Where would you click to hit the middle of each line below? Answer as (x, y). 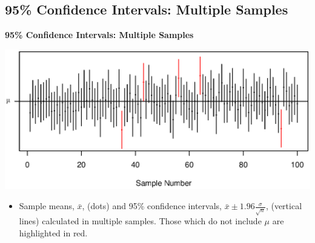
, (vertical (284, 206)
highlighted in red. (53, 232)
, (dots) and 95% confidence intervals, (152, 206)
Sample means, (47, 206)
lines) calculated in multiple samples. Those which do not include (140, 221)
